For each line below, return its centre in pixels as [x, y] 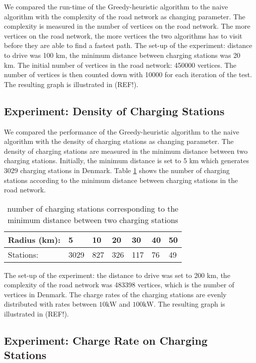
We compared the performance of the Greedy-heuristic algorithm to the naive [122, 131]
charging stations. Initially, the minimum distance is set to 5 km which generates [127, 160]
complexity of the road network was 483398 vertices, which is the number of [119, 285]
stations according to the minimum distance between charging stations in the [121, 180]
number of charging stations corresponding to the [93, 208]
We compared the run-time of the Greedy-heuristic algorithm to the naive [116, 6]
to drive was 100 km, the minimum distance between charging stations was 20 [122, 55]
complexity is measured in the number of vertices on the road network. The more [127, 26]
